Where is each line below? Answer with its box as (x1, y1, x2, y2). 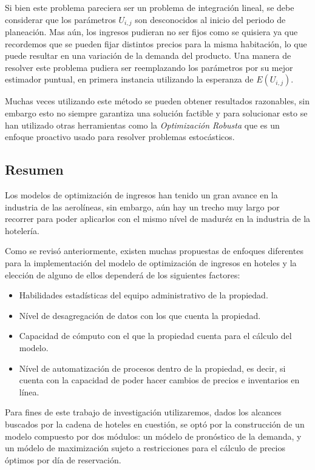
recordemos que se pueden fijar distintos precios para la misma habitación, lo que (5, 37, 307, 50)
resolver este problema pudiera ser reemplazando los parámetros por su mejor (5, 61, 293, 73)
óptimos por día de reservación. (5, 453, 121, 466)
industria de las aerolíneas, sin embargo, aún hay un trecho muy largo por (5, 200, 280, 213)
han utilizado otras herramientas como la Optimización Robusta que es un (5, 118, 280, 131)
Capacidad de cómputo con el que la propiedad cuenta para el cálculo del (19, 329, 292, 342)
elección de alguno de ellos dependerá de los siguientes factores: (5, 268, 240, 281)
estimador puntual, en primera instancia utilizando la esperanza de (5, 73, 254, 86)
